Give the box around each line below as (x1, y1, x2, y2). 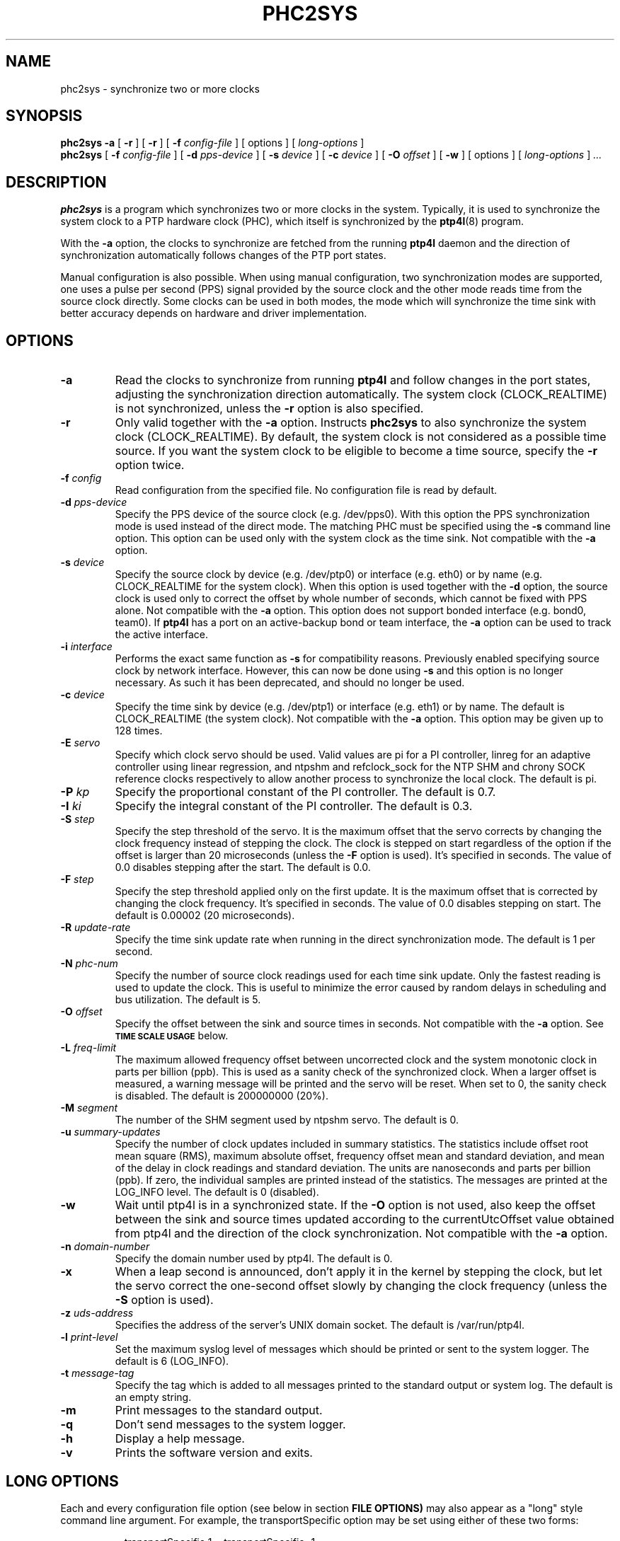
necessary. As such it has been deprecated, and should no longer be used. (115, 676, 465, 689)
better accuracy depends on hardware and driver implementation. (60, 307, 367, 320)
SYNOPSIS (6, 107, 83, 125)
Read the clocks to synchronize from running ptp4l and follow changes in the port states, (115, 373, 591, 388)
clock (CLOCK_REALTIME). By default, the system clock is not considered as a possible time (115, 429, 607, 444)
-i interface (60, 640, 113, 653)
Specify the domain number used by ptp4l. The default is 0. (115, 1252, 393, 1265)
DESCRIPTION (6, 173, 107, 191)
